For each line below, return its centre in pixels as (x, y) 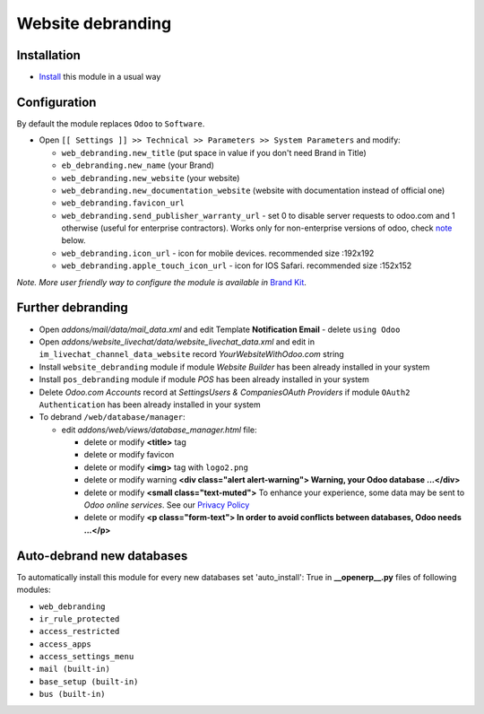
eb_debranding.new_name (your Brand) (138, 165)
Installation (48, 55)
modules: (34, 590)
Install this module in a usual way (100, 77)
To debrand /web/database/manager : (112, 417)
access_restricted (79, 631)
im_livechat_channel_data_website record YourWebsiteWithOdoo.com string (191, 354)
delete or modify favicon (129, 455)
